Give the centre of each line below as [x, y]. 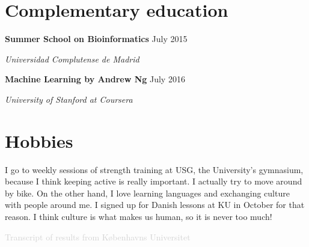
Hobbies [39, 140]
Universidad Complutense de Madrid [72, 59]
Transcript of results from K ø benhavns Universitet [98, 236]
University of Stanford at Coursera [69, 99]
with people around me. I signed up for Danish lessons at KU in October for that [155, 205]
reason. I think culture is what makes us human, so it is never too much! [139, 216]
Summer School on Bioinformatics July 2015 [96, 39]
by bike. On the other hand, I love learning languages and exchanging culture [147, 193]
